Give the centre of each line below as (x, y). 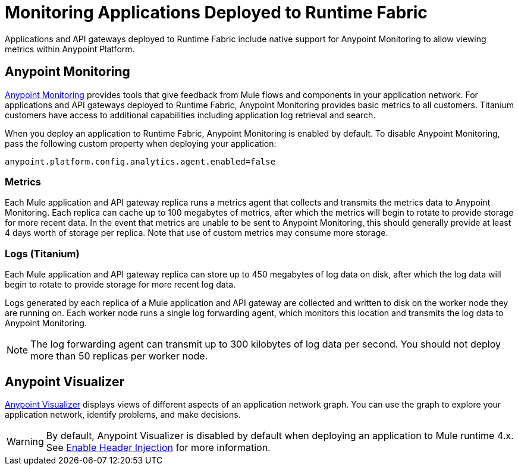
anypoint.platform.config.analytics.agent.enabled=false (140, 161)
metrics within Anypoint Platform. (70, 49)
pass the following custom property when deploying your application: (141, 143)
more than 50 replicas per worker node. (119, 356)
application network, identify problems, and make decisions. (123, 414)
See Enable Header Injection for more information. (158, 447)
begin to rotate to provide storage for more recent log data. (120, 285)
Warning (25, 441)
